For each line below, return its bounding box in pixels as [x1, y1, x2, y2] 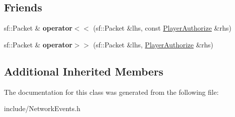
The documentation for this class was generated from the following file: [4, 86, 219, 97]
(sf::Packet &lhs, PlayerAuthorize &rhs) [93, 39, 214, 49]
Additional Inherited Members [4, 63, 163, 78]
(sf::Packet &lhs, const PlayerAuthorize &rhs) [93, 23, 232, 33]
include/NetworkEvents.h [4, 103, 80, 114]
